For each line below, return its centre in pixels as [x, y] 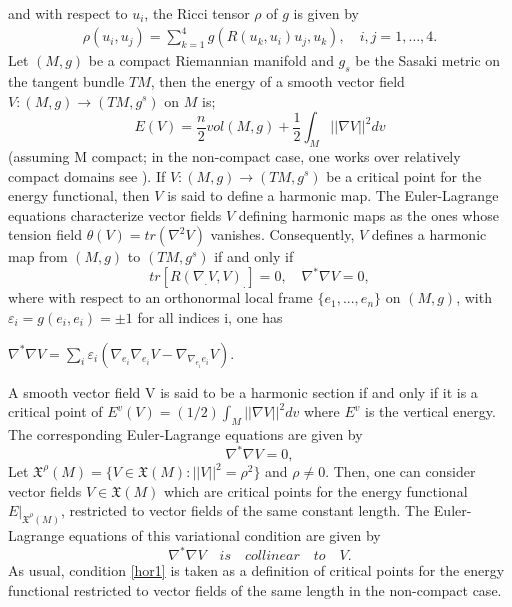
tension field [45, 234]
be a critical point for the [404, 175]
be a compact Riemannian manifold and [211, 60]
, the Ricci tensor [197, 13]
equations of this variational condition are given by [224, 535]
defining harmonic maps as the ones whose [368, 214]
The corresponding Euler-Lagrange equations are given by [185, 433]
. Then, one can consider [400, 471]
